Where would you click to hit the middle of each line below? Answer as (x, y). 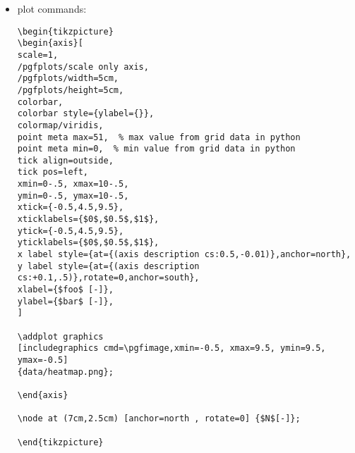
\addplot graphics (60, 336)
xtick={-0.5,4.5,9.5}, (71, 207)
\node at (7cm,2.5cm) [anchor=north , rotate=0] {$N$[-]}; (159, 419)
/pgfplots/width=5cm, (68, 79)
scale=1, (38, 55)
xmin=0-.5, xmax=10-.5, (73, 184)
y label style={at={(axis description (108, 266)
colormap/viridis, (60, 125)
